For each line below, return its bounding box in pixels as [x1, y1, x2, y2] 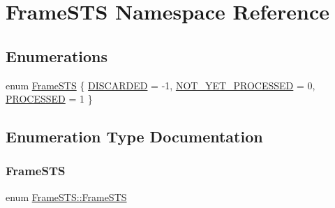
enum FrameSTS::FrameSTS [6, 189, 127, 204]
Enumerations [6, 45, 108, 66]
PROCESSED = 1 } [6, 91, 93, 106]
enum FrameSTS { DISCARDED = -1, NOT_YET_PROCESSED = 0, [6, 77, 315, 92]
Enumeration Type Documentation [6, 126, 263, 147]
